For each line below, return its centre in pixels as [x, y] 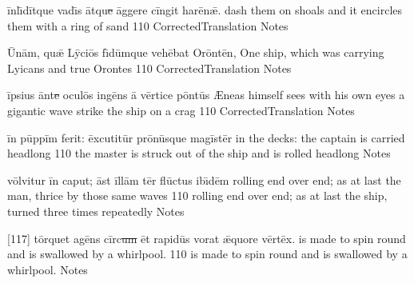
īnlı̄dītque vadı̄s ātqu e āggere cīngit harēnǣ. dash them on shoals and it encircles [205, 10]
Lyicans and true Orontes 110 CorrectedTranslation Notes [149, 68]
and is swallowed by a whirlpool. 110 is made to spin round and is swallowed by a [207, 254]
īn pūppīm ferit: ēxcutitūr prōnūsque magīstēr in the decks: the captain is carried [206, 137]
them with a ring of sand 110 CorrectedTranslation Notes [148, 25]
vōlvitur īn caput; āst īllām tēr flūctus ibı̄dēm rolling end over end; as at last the [204, 179]
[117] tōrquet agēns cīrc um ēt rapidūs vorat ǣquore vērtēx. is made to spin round [207, 238]
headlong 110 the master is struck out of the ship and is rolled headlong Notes [199, 153]
